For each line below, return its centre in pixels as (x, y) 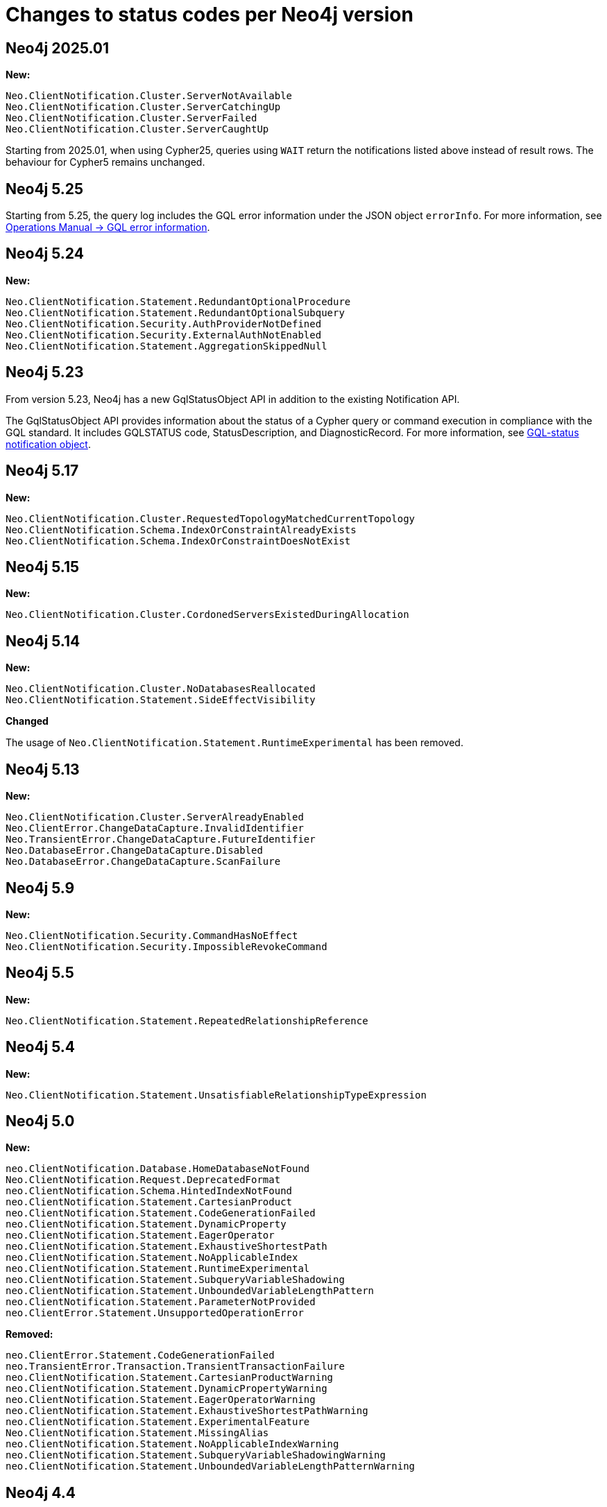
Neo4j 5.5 (40, 973)
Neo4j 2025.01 (58, 48)
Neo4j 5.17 (42, 471)
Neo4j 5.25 (45, 189)
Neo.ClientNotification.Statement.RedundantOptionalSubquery (175, 312)
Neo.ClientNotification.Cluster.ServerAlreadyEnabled (155, 817)
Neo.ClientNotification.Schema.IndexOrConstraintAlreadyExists (181, 529)
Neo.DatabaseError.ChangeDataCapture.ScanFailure (143, 862)
